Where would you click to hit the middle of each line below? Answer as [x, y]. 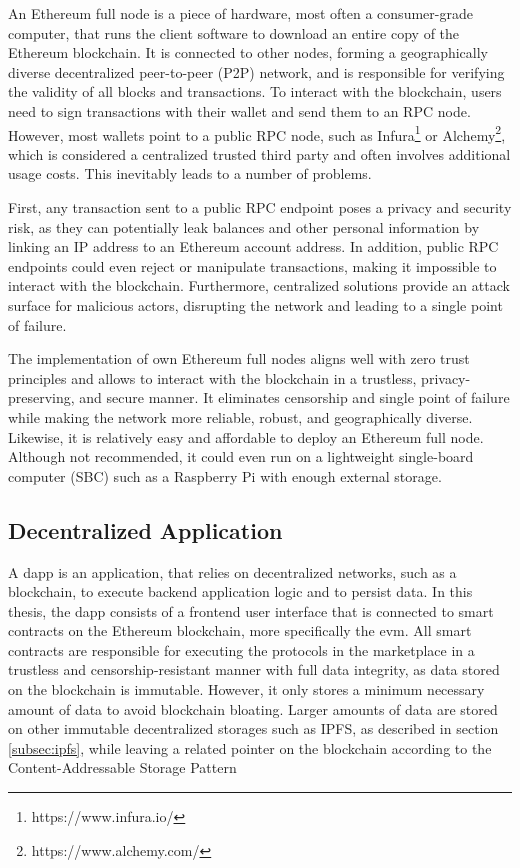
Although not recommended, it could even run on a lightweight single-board [241, 456]
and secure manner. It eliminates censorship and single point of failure [294, 397]
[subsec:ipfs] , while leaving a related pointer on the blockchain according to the [250, 747]
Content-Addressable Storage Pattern [122, 767]
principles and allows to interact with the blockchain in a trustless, [212, 377]
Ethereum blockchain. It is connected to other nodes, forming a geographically [248, 52]
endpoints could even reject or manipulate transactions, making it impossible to [252, 265]
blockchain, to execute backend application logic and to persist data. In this [240, 591]
